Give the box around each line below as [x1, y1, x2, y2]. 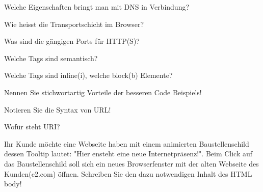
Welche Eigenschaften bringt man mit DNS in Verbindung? [4, 2, 190, 12]
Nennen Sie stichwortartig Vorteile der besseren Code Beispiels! [4, 87, 202, 97]
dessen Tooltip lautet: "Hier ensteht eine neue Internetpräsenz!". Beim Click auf [4, 148, 253, 159]
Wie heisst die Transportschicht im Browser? [4, 18, 144, 29]
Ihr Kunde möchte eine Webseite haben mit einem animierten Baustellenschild [4, 138, 249, 149]
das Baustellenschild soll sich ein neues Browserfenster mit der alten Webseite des [4, 158, 259, 169]
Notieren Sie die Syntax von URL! [4, 104, 111, 115]
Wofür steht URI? [4, 121, 60, 132]
